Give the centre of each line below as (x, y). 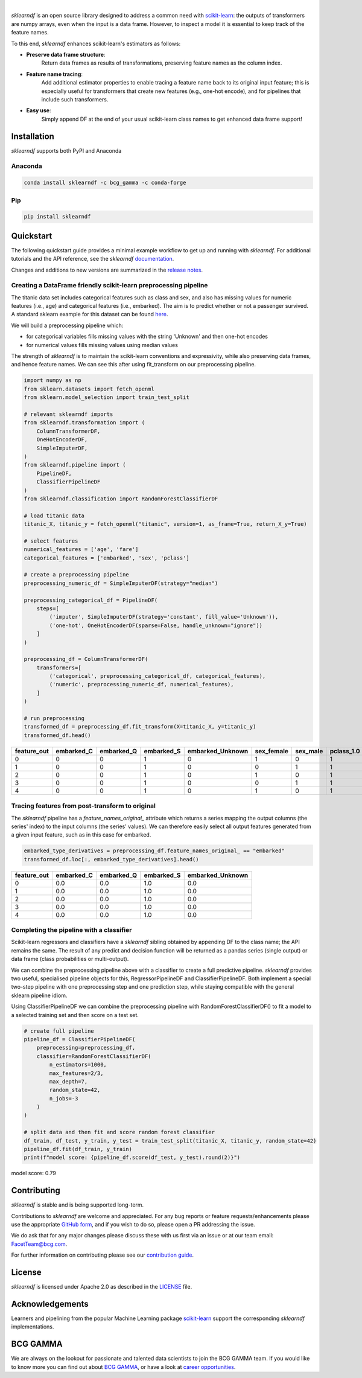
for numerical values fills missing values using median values (102, 345)
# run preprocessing (54, 719)
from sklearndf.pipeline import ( (75, 465)
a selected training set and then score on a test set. (75, 1015)
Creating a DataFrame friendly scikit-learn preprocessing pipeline (110, 285)
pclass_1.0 (345, 751)
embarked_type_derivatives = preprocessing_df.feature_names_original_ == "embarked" (154, 851)
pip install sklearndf (57, 217)
